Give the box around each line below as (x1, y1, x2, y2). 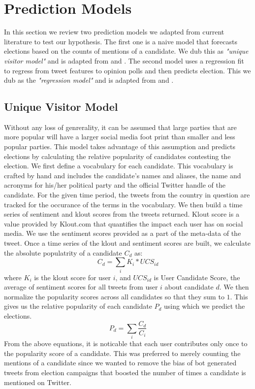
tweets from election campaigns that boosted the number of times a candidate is (4, 367, 246, 378)
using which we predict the (164, 301, 245, 311)
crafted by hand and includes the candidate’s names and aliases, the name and (4, 170, 241, 180)
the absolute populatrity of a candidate (4, 247, 122, 258)
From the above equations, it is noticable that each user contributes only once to (4, 338, 248, 349)
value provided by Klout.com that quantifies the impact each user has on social (4, 218, 243, 228)
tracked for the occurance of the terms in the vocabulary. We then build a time (4, 199, 243, 209)
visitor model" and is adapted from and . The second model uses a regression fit (4, 55, 244, 65)
